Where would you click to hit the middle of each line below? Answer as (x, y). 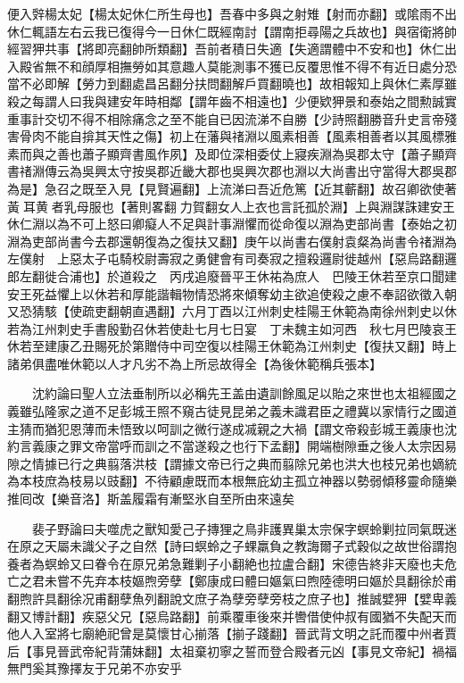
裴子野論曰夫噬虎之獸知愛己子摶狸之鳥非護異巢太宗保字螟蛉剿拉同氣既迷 (244, 528)
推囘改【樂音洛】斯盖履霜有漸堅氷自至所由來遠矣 (151, 499)
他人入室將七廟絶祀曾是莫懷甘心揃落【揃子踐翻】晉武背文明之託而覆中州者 (226, 633)
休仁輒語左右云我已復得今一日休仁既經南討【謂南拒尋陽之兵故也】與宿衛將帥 (232, 31)
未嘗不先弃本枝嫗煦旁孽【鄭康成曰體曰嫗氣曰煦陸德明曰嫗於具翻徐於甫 (250, 581)
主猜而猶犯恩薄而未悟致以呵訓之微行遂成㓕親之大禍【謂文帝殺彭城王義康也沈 (232, 428)
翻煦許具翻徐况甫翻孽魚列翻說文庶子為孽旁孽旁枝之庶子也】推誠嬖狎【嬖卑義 (232, 598)
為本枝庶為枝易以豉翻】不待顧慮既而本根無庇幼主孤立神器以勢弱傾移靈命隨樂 (232, 481)
